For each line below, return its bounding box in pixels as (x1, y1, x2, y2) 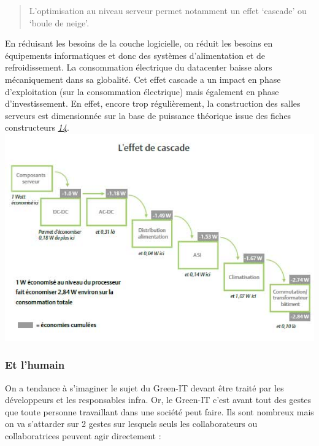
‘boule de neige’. (29, 16, 90, 29)
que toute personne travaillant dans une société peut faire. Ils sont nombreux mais (5, 405, 314, 418)
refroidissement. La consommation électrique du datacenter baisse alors (5, 61, 272, 74)
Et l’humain (5, 357, 65, 372)
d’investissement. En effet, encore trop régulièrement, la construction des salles (5, 97, 301, 110)
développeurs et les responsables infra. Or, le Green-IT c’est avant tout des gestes (5, 393, 312, 406)
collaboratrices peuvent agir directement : (5, 429, 161, 442)
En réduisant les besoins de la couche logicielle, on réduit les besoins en (5, 37, 273, 50)
